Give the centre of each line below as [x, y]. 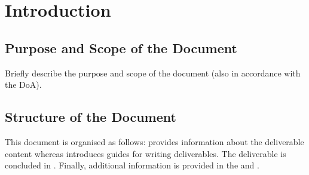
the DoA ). [23, 85]
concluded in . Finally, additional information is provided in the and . [132, 165]
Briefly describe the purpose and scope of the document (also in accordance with [153, 73]
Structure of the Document [91, 117]
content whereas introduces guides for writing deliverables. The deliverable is [146, 153]
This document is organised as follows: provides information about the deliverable [154, 141]
